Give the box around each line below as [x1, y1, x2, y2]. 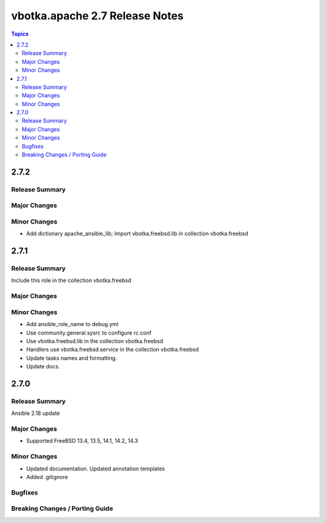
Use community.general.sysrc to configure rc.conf [26, 329, 152, 336]
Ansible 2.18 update [11, 409, 60, 417]
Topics [11, 30, 29, 37]
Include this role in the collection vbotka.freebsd [11, 277, 132, 284]
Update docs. [26, 363, 60, 370]
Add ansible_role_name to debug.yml [26, 321, 119, 328]
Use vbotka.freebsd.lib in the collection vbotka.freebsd [26, 337, 163, 344]
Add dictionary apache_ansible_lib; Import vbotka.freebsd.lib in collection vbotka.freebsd [26, 230, 249, 237]
